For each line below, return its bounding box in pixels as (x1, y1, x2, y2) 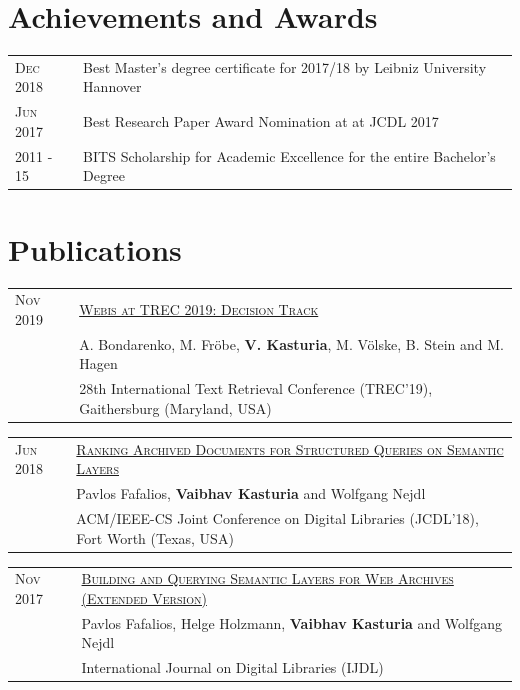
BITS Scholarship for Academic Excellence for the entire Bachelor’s (83, 145, 496, 166)
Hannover (83, 76, 142, 97)
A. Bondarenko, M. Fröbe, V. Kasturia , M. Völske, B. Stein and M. (79, 333, 504, 354)
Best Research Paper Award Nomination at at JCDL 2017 (83, 111, 439, 132)
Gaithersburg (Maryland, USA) (79, 397, 272, 418)
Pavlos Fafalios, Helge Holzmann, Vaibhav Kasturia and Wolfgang (81, 612, 503, 633)
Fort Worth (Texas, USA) (76, 527, 234, 548)
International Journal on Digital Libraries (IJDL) (81, 657, 384, 678)
